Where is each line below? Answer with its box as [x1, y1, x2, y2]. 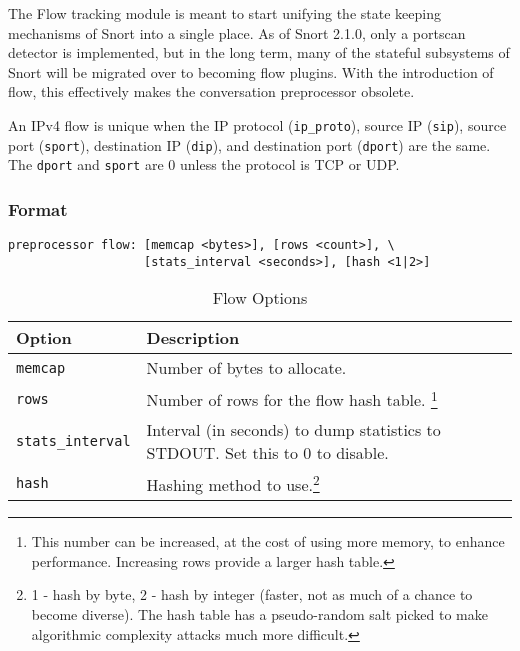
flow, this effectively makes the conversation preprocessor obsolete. [8, 81, 415, 102]
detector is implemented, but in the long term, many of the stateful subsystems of [8, 42, 510, 63]
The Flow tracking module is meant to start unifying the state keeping [8, 3, 441, 23]
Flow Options [212, 286, 308, 310]
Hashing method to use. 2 [146, 469, 320, 497]
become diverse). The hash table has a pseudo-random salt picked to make [31, 603, 488, 624]
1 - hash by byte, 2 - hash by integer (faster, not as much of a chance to [31, 584, 473, 605]
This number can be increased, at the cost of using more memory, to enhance [31, 531, 505, 552]
